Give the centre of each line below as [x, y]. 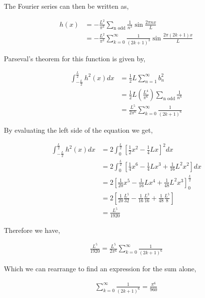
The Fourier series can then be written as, [66, 6]
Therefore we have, [32, 230]
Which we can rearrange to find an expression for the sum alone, [100, 269]
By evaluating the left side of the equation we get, [78, 130]
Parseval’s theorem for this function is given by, [75, 58]
